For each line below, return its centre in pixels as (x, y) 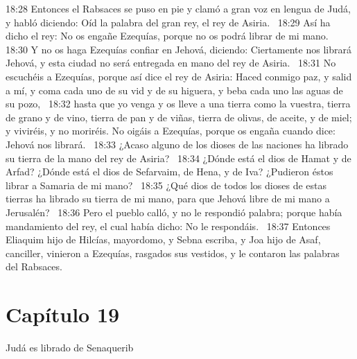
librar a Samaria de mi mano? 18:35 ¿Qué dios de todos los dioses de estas (166, 185)
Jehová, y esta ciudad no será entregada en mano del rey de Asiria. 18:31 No (171, 63)
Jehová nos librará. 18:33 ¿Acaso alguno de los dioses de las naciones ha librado (177, 144)
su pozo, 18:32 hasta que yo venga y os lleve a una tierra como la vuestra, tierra (178, 104)
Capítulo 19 (63, 314)
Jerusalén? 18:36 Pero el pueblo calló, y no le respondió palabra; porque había (174, 212)
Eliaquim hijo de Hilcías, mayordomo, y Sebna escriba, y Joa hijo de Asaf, (163, 239)
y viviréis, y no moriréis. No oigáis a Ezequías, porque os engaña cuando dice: (171, 131)
